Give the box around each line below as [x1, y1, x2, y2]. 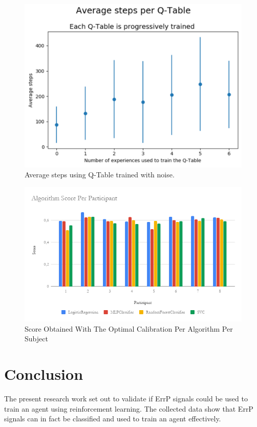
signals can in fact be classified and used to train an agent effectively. [4, 413, 221, 424]
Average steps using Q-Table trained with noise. [25, 169, 175, 180]
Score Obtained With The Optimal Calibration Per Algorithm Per [25, 323, 233, 334]
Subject [25, 333, 48, 344]
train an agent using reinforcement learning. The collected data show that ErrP [4, 403, 253, 414]
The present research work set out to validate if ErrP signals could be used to [4, 393, 248, 403]
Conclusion [4, 363, 83, 384]
